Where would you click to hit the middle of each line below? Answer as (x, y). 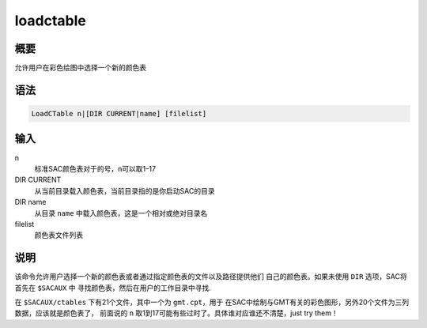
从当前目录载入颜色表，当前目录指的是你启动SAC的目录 (125, 190)
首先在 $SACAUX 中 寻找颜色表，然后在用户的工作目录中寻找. (113, 288)
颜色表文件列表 (59, 235)
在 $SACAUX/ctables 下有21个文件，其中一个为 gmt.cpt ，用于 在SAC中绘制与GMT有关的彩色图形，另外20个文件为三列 (212, 302)
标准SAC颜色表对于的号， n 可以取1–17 (95, 168)
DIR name (30, 202)
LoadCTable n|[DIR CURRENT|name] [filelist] (119, 114)
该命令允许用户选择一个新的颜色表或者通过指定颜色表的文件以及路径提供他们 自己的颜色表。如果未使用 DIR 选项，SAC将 (211, 277)
